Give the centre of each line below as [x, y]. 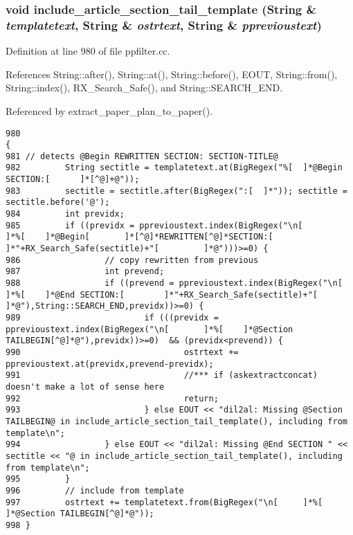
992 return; [112, 398]
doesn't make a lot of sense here [85, 387]
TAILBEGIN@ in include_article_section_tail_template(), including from [176, 421]
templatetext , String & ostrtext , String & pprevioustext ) [164, 25]
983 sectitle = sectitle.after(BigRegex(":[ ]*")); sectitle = [176, 191]
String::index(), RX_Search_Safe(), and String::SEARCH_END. [144, 88]
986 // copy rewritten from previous [132, 260]
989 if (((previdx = [112, 318]
